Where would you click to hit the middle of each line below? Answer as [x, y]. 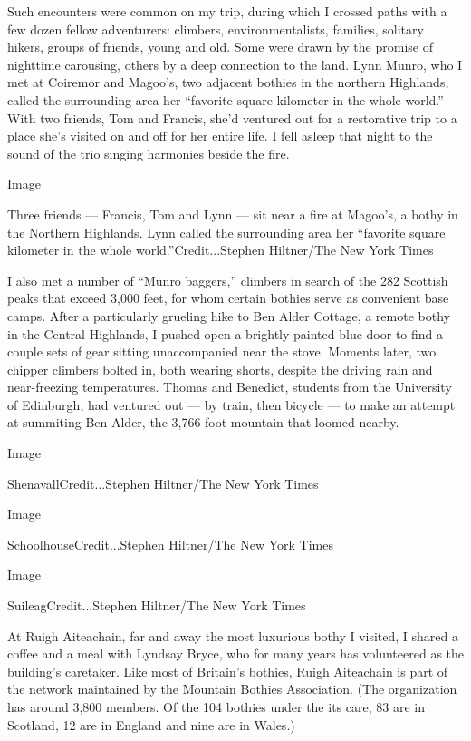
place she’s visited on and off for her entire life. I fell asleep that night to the [220, 136]
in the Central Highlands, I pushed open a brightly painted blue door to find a [226, 333]
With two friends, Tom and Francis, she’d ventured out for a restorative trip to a [232, 117]
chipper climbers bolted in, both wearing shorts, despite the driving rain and [220, 369]
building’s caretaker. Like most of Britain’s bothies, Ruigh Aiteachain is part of [228, 671]
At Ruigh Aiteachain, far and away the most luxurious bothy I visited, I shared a [233, 635]
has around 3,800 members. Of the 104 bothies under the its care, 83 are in [216, 707]
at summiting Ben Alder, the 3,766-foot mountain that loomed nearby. [203, 422]
